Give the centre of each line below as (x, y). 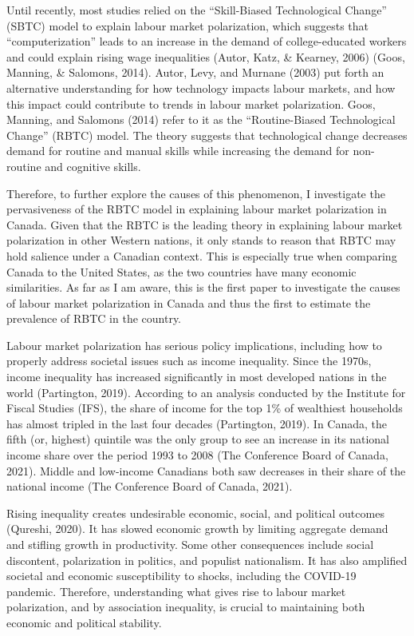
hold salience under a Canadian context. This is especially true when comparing (202, 255)
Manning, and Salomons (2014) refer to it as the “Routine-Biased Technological (201, 119)
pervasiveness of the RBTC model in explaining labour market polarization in (197, 209)
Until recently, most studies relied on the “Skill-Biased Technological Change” (197, 10)
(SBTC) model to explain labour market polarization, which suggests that (188, 25)
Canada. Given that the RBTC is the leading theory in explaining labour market (205, 224)
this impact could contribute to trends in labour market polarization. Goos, (191, 103)
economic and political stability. (84, 622)
